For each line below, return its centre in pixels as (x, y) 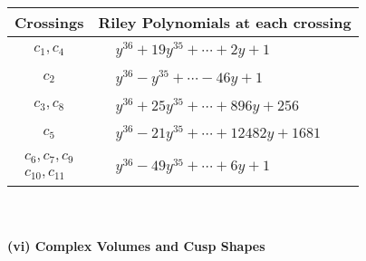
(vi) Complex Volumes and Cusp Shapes (136, 245)
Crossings (49, 22)
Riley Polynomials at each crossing (225, 22)
